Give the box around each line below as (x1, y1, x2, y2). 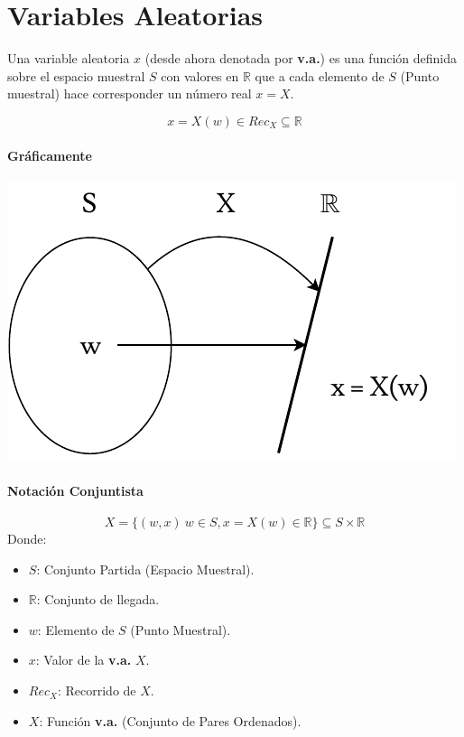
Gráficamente (7, 145, 92, 164)
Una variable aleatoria (7, 49, 130, 68)
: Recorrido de (57, 681, 136, 700)
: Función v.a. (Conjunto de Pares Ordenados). (39, 711, 302, 730)
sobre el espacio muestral (7, 66, 145, 85)
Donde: (7, 529, 47, 548)
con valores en (161, 66, 239, 85)
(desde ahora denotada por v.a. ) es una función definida (144, 49, 457, 68)
